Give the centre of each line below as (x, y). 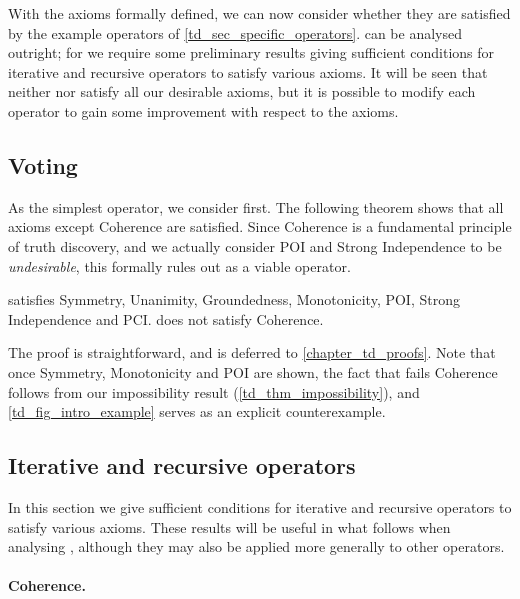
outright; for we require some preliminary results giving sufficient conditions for (251, 52)
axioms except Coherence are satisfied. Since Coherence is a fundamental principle (260, 226)
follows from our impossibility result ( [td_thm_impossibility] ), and (214, 391)
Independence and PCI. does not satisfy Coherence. (166, 318)
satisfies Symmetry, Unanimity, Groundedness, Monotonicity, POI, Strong (234, 299)
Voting (43, 164)
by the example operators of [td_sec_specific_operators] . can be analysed (235, 32)
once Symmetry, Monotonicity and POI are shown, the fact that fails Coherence (253, 371)
